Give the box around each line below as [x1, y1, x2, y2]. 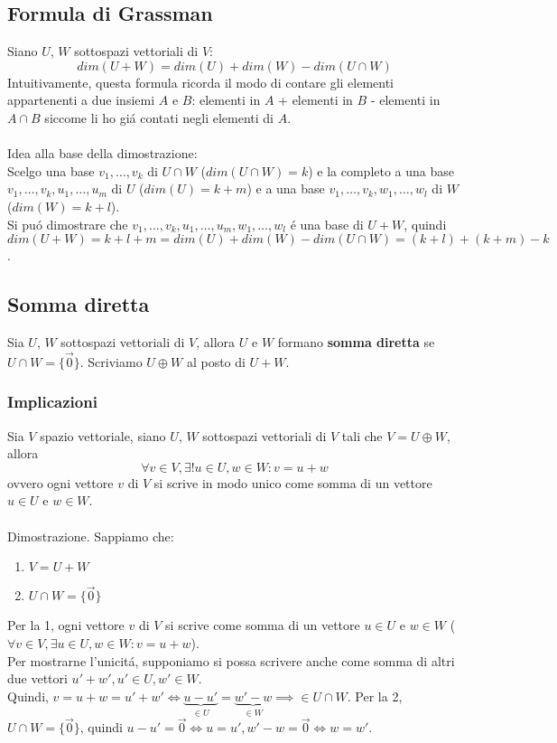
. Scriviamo [79, 352, 143, 371]
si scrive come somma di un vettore [165, 616, 360, 635]
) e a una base [246, 179, 325, 198]
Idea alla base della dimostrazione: [7, 144, 198, 163]
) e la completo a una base [308, 161, 455, 180]
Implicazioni [7, 390, 97, 413]
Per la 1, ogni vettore [7, 616, 125, 635]
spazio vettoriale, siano [40, 426, 166, 445]
